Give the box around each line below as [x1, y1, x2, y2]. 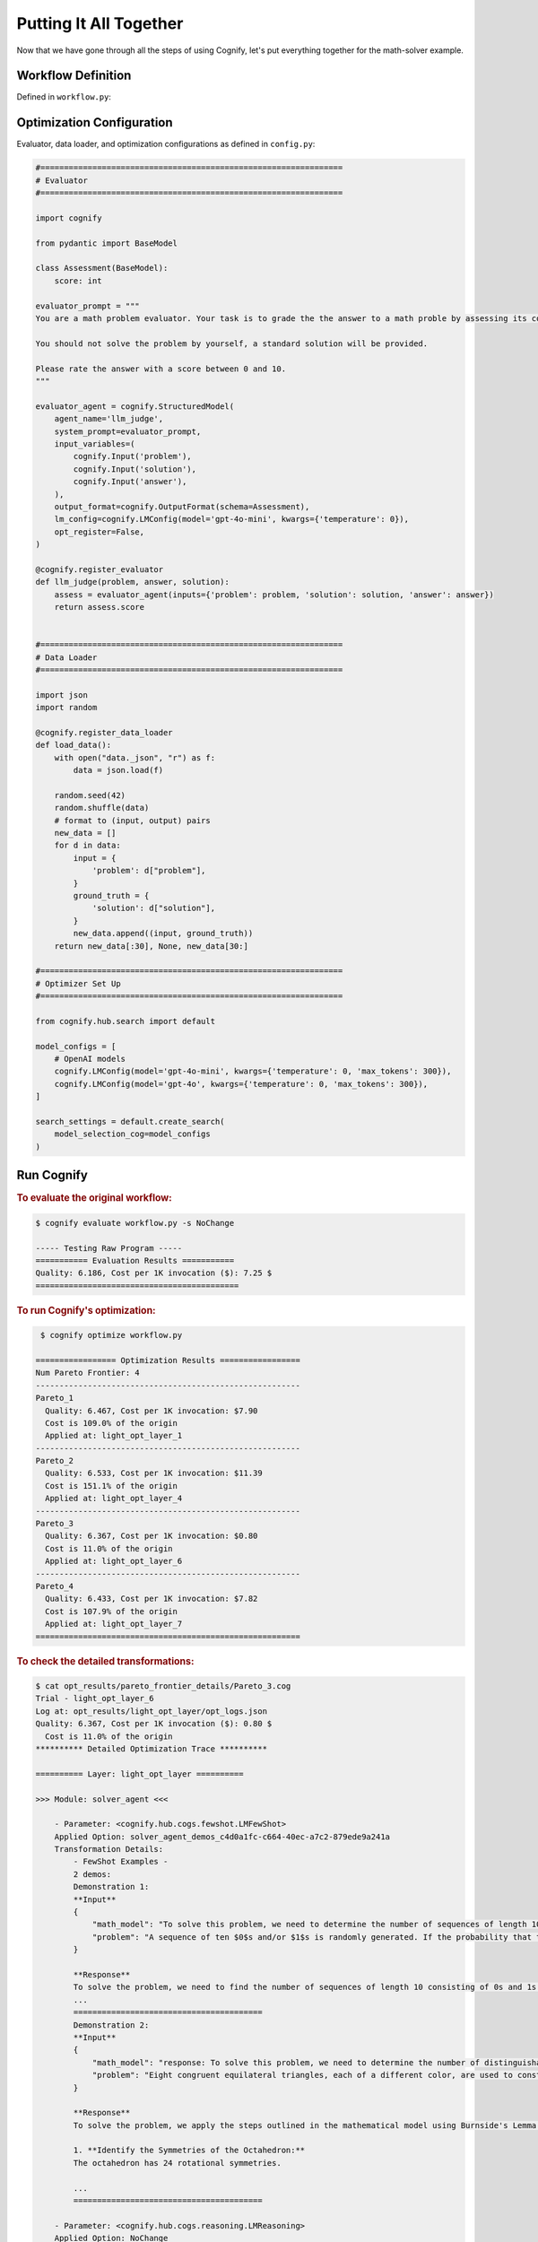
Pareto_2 [35, 1456, 74, 1466]
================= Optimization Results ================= [35, 1355, 300, 1365]
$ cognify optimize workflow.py [40, 1330, 183, 1341]
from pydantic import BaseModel [35, 238, 178, 248]
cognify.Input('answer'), [73, 476, 187, 487]
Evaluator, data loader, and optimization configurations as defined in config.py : [16, 139, 316, 150]
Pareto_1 [35, 1393, 74, 1403]
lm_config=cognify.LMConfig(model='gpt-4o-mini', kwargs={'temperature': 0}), [54, 514, 410, 525]
